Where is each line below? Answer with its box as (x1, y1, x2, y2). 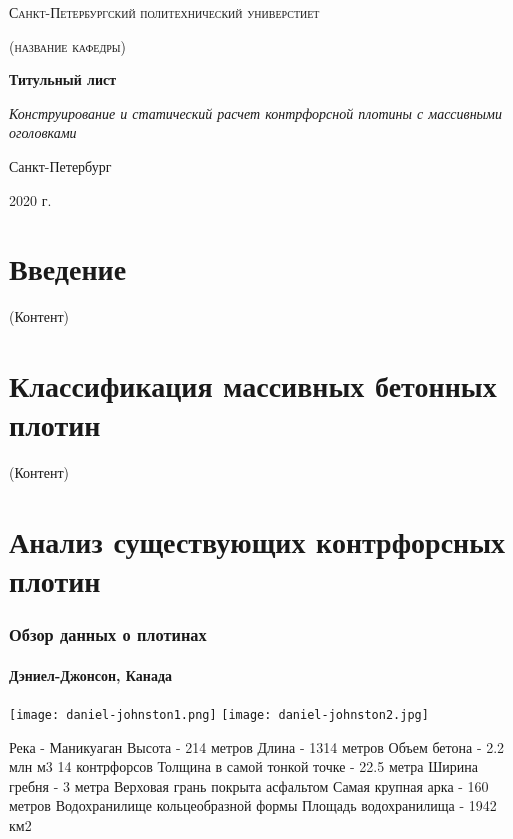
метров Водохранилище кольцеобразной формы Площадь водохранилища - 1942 (9, 795, 497, 816)
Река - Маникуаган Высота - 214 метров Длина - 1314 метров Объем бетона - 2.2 (9, 736, 505, 757)
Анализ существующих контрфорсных (9, 520, 506, 561)
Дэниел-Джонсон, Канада (9, 664, 172, 685)
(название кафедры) (9, 35, 126, 56)
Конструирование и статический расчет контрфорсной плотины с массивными (9, 102, 503, 123)
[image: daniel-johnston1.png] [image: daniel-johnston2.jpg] (9, 707, 429, 722)
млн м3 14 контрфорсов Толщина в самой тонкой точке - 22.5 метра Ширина (9, 756, 478, 777)
